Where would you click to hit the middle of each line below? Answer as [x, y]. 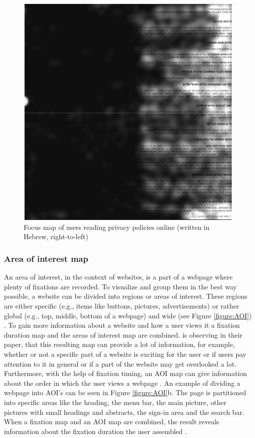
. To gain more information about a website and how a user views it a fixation [122, 325]
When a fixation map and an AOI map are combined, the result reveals [112, 422]
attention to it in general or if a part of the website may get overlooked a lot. [120, 363]
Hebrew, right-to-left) [56, 236]
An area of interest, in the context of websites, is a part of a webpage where [118, 277]
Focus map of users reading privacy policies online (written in [117, 227]
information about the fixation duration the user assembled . [96, 431]
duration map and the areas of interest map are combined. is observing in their [123, 334]
